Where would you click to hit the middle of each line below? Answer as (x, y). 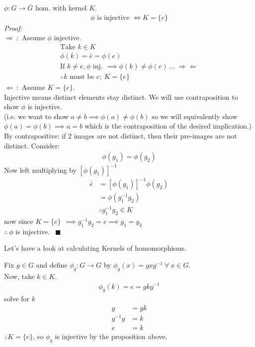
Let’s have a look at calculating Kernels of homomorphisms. (95, 248)
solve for (17, 299)
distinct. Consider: (32, 145)
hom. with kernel (61, 7)
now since (19, 221)
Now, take (19, 276)
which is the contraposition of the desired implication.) (168, 126)
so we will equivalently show (195, 116)
